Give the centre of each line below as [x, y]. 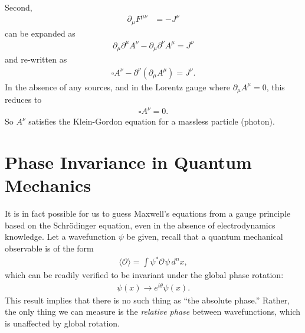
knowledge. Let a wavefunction [60, 236]
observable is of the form [49, 248]
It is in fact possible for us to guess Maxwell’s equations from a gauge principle [148, 213]
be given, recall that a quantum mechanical [205, 236]
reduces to [23, 99]
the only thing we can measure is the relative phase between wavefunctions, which [153, 311]
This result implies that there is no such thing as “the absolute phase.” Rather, [147, 300]
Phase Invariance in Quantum [128, 162]
